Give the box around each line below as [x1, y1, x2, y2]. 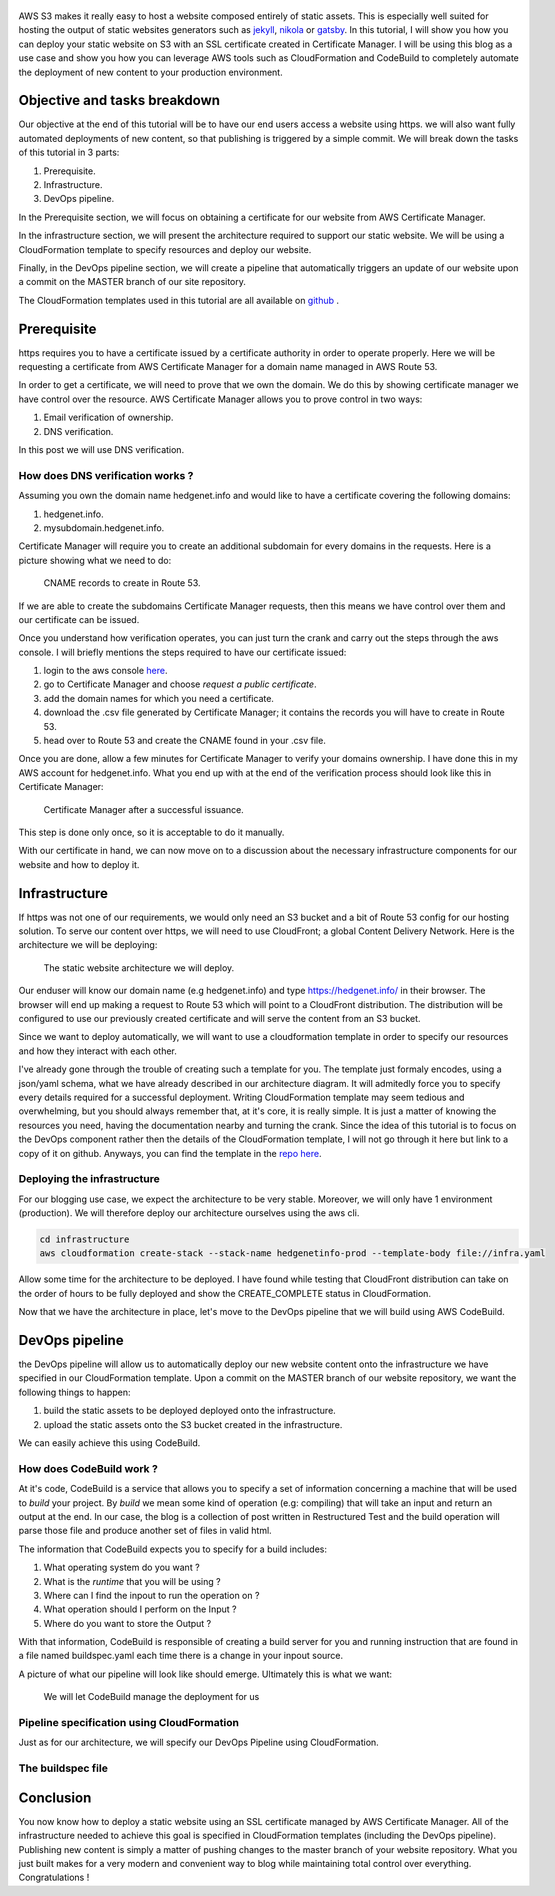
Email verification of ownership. [43, 411, 174, 424]
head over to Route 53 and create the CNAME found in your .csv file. [43, 735, 327, 747]
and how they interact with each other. [18, 1045, 177, 1057]
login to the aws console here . [43, 665, 168, 677]
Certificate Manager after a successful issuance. [43, 803, 244, 815]
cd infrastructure [39, 1234, 130, 1245]
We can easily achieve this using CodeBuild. [18, 1437, 201, 1449]
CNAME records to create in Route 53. [43, 577, 201, 589]
